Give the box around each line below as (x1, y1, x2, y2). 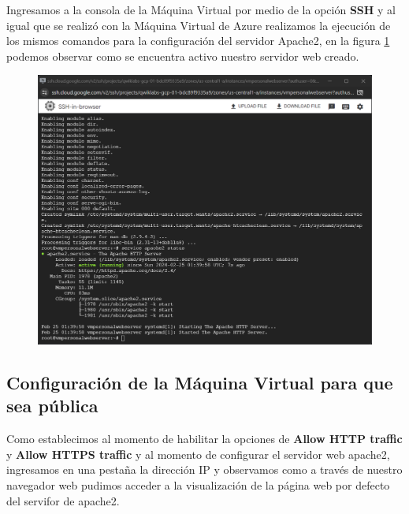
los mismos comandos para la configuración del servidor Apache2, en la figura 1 (6, 32, 390, 49)
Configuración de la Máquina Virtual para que (6, 370, 393, 394)
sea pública (6, 393, 99, 418)
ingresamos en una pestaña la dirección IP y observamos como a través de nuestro (6, 461, 403, 478)
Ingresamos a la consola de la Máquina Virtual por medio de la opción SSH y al (6, 2, 396, 17)
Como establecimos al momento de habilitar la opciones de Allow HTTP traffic (6, 430, 403, 447)
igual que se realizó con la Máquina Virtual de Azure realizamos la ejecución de (6, 17, 391, 33)
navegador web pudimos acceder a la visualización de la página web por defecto (6, 476, 390, 493)
